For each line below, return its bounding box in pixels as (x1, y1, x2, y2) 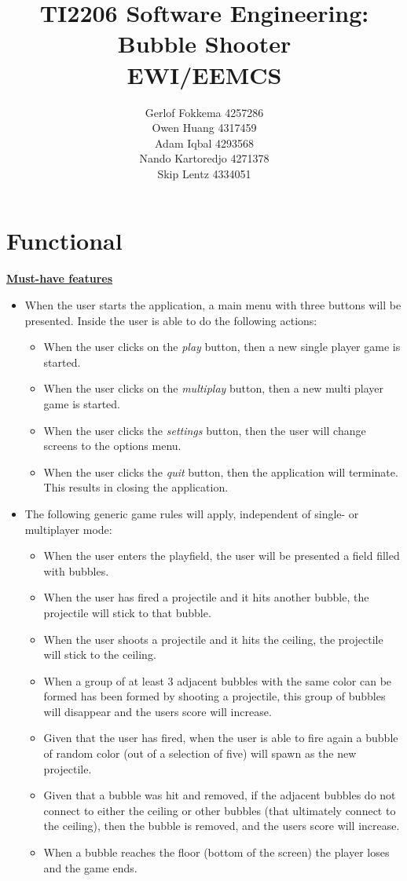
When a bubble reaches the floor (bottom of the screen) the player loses (43, 844, 390, 861)
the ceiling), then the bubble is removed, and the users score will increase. (43, 817, 400, 834)
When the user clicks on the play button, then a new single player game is (43, 338, 401, 355)
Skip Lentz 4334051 (157, 165, 251, 181)
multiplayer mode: (24, 521, 112, 537)
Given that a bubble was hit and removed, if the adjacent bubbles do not (43, 787, 396, 803)
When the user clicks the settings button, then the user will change (43, 422, 366, 438)
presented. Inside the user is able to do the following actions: (24, 312, 317, 328)
